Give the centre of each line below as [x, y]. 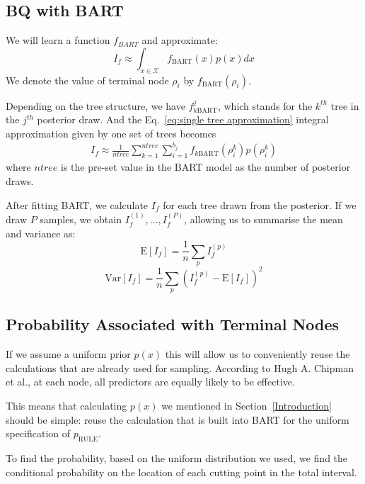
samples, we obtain [81, 219]
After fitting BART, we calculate [77, 204]
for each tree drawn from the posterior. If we [260, 204]
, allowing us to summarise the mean [263, 219]
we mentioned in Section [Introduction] [247, 405]
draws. [20, 181]
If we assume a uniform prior [68, 354]
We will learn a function [58, 40]
